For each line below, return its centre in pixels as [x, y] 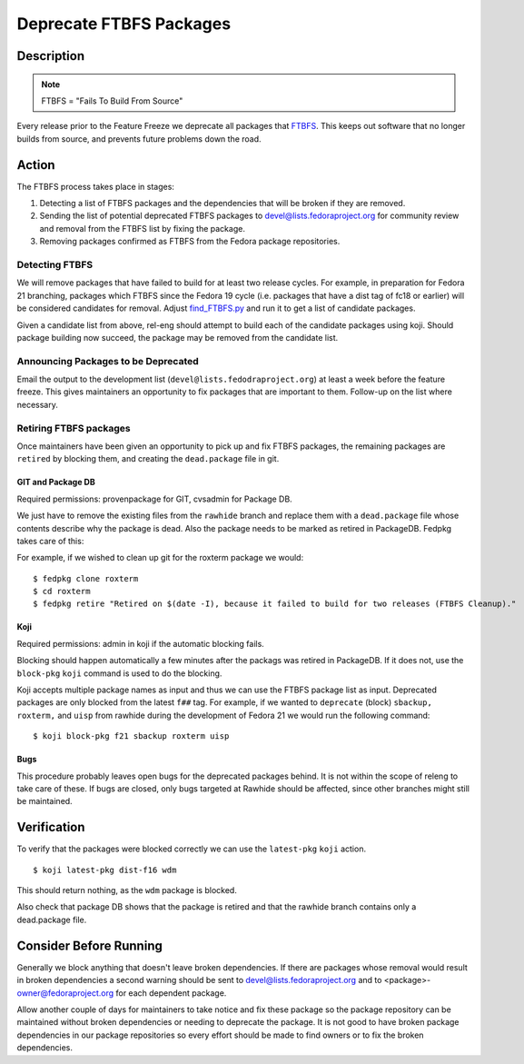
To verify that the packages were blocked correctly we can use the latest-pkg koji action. [192, 849]
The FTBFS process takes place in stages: [95, 186]
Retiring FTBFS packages [74, 428]
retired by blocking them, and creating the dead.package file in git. [148, 459]
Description [51, 56]
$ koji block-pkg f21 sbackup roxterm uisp [131, 736]
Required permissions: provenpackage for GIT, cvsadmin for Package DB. [154, 499]
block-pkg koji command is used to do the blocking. [119, 673]
